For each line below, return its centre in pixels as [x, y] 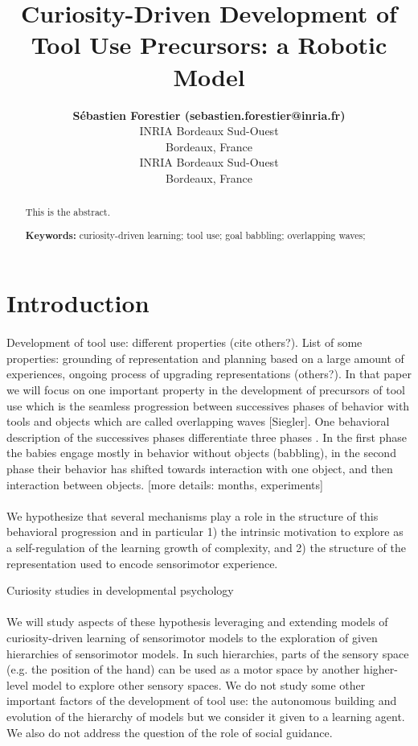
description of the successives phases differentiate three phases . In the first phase [207, 437]
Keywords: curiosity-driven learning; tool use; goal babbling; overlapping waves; [195, 235]
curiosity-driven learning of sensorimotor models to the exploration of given [192, 637]
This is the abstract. [68, 212]
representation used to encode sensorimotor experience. [142, 563]
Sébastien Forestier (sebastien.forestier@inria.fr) [209, 115]
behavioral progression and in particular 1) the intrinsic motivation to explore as [205, 532]
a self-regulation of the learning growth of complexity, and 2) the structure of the [206, 547]
